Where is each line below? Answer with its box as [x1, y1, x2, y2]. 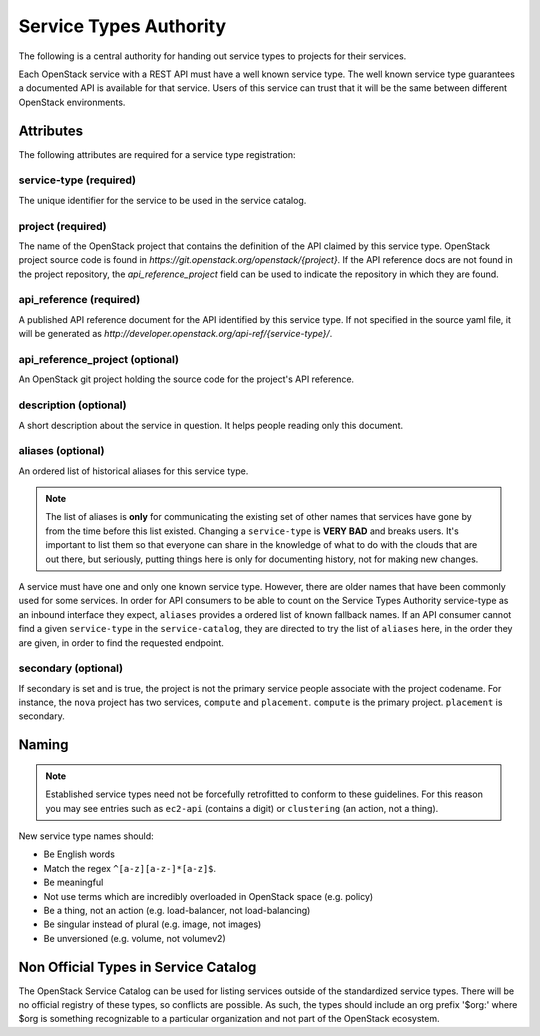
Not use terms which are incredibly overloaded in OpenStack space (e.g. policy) [43, 890, 374, 902]
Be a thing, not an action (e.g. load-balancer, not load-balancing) [43, 905, 311, 916]
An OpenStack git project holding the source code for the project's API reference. [18, 373, 355, 385]
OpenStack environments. [18, 96, 126, 108]
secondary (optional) [18, 661, 124, 675]
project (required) [18, 219, 107, 233]
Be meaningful [43, 876, 104, 889]
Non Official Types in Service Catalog [18, 958, 257, 975]
